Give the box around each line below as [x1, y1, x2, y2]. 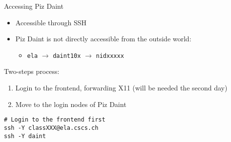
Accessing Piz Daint [4, 1, 63, 11]
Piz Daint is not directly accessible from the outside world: [15, 34, 191, 44]
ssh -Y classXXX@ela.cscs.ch [4, 124, 99, 131]
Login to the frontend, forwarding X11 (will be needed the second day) [15, 83, 228, 93]
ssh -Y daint [4, 132, 46, 140]
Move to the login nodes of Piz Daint [15, 99, 126, 109]
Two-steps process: [4, 66, 60, 76]
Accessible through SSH [15, 17, 87, 27]
